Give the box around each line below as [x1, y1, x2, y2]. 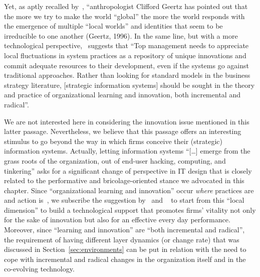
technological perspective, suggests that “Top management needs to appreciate [4, 40, 249, 51]
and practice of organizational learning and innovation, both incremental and [4, 89, 240, 100]
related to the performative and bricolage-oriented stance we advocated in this [4, 175, 244, 186]
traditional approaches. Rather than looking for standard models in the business [4, 70, 250, 80]
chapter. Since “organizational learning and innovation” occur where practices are [4, 185, 254, 195]
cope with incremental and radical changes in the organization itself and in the [4, 253, 246, 264]
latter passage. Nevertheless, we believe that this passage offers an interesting [4, 126, 241, 136]
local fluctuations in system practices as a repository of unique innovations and [4, 50, 246, 60]
